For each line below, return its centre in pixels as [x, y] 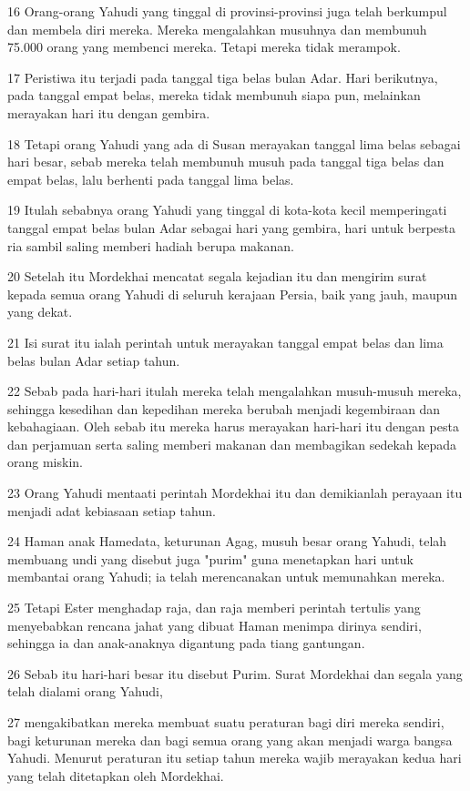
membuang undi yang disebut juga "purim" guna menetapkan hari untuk [210, 558]
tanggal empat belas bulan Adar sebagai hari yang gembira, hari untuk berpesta [232, 227]
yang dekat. [40, 312]
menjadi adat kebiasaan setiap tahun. [112, 510]
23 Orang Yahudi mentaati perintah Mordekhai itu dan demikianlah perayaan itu [235, 493]
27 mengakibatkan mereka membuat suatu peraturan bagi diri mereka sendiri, [226, 722]
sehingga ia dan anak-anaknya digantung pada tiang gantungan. [186, 643]
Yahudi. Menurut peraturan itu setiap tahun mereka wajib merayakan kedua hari [235, 758]
